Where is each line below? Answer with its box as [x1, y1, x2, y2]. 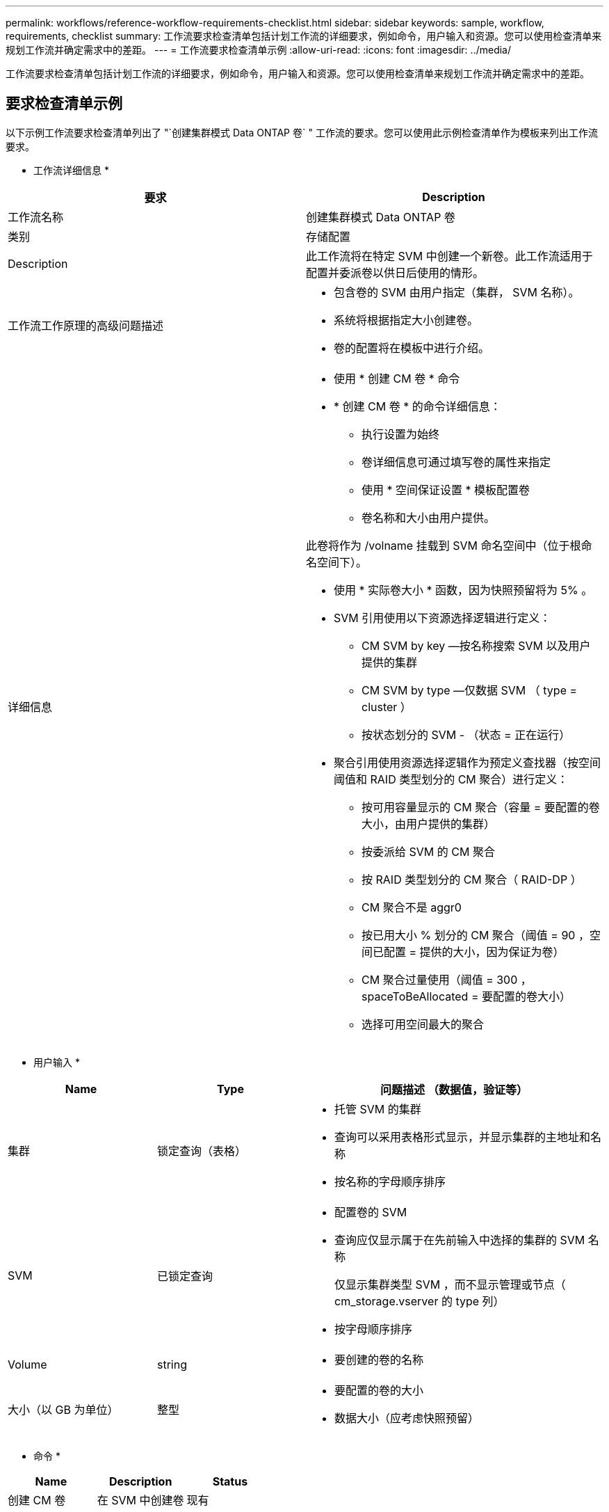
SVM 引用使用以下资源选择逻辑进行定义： [334, 610, 551, 625]
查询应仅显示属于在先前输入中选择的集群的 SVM [334, 1232, 585, 1247]
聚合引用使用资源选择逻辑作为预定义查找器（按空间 [334, 755, 601, 770]
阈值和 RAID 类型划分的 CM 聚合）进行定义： [334, 772, 569, 786]
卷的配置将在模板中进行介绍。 [334, 340, 490, 355]
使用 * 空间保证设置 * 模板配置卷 [362, 482, 530, 497]
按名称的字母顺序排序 [334, 1174, 446, 1188]
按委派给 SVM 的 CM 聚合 [362, 844, 495, 859]
